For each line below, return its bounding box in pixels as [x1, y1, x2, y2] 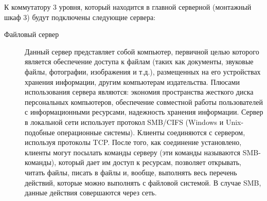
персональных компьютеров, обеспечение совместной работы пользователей [25, 96, 263, 107]
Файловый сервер [4, 29, 59, 40]
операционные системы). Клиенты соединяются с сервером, [57, 126, 245, 137]
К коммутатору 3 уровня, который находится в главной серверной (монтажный [4, 2, 252, 12]
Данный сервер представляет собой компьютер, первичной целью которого [25, 46, 259, 57]
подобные [25, 126, 55, 137]
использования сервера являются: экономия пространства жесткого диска [25, 86, 254, 97]
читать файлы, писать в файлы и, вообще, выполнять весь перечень [25, 167, 237, 177]
